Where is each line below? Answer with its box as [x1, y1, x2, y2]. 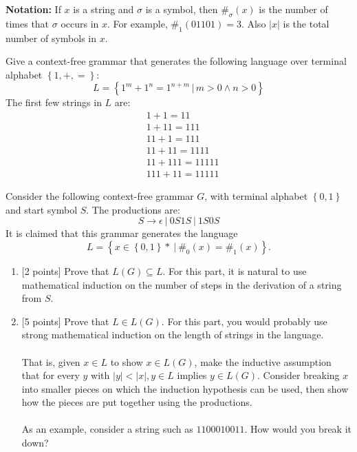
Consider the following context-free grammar [6, 189, 194, 203]
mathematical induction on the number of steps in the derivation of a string [21, 277, 342, 291]
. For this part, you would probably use [161, 314, 327, 328]
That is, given [21, 354, 80, 369]
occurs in [61, 16, 99, 30]
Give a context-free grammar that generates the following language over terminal [6, 54, 347, 68]
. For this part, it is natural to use [162, 263, 307, 278]
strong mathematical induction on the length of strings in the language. [21, 327, 324, 342]
